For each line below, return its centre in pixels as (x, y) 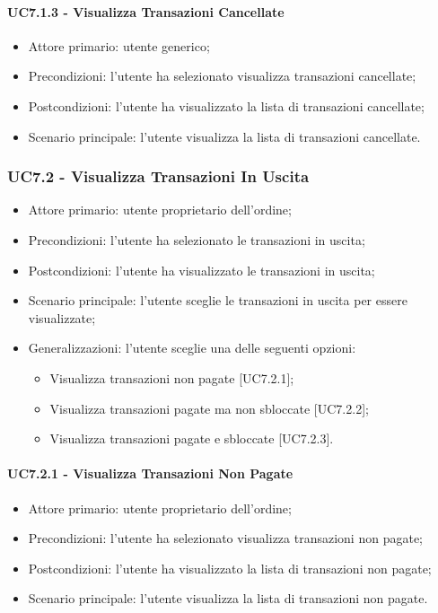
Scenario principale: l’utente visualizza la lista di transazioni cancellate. (224, 136)
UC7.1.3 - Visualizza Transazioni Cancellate (146, 11)
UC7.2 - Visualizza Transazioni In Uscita (158, 176)
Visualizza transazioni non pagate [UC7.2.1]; (172, 377)
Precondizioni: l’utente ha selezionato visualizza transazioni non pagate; (225, 538)
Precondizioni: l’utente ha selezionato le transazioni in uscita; (197, 239)
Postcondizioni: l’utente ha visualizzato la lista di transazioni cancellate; (226, 105)
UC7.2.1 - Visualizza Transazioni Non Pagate (150, 473)
